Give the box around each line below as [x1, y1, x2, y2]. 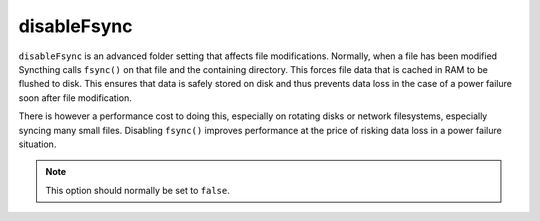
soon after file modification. [18, 91, 132, 104]
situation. [18, 138, 57, 150]
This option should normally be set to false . [45, 184, 230, 196]
